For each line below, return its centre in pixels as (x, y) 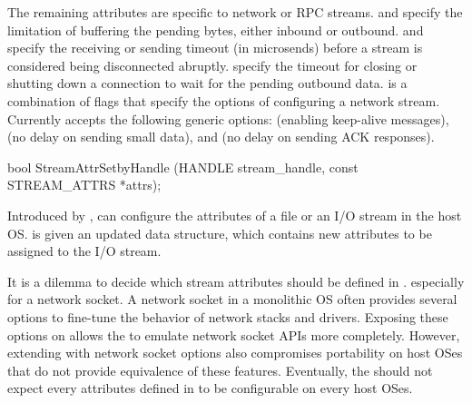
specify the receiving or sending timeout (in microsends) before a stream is (215, 48)
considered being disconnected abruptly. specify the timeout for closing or (212, 65)
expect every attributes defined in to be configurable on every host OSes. (210, 388)
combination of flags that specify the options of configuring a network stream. (224, 100)
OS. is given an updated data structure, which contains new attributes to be (220, 233)
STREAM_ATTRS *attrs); (84, 185)
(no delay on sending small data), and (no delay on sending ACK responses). (221, 137)
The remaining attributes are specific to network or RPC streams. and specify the (235, 12)
